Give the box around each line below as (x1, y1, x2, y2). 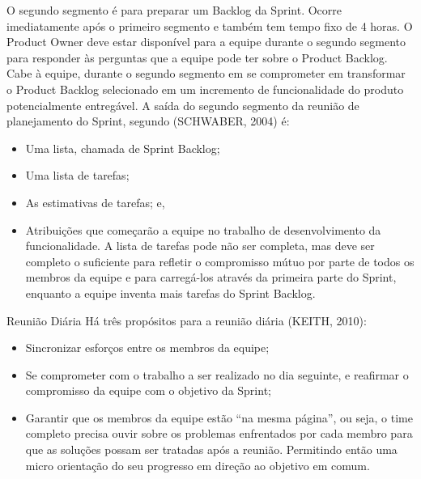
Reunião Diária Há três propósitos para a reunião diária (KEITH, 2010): (6, 312, 367, 329)
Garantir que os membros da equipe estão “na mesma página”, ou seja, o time (25, 409, 413, 426)
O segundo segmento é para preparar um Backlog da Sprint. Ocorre (6, 2, 342, 18)
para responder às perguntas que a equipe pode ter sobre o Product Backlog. (6, 49, 388, 66)
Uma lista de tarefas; (25, 167, 130, 184)
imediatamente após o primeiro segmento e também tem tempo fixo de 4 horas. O (6, 17, 413, 34)
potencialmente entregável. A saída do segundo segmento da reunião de (6, 96, 359, 113)
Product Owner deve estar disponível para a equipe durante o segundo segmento (6, 33, 406, 50)
